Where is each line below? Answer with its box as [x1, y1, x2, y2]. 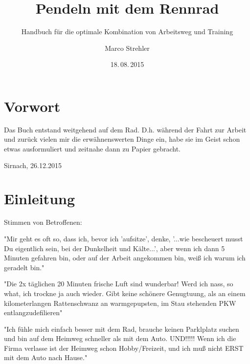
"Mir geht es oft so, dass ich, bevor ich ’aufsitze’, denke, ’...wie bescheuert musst [4, 233, 243, 243]
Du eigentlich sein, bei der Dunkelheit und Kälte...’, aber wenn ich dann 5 [4, 243, 225, 253]
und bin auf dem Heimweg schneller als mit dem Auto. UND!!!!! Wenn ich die [4, 333, 236, 343]
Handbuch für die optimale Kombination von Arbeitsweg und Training [21, 26, 233, 37]
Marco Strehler [105, 43, 150, 53]
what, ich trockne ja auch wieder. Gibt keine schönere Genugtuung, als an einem [4, 288, 246, 298]
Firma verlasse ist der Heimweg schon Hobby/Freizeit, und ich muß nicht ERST [4, 343, 244, 353]
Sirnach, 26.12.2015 [4, 160, 62, 170]
